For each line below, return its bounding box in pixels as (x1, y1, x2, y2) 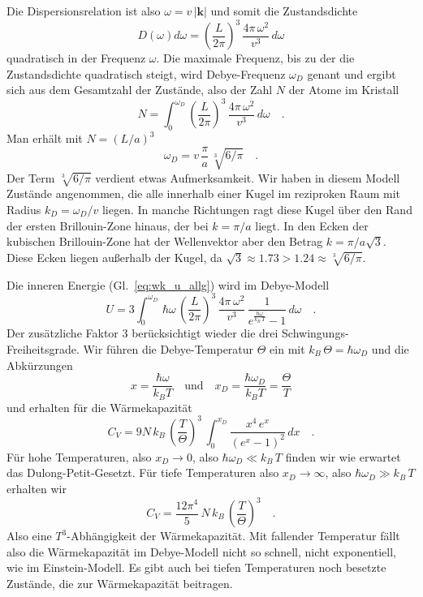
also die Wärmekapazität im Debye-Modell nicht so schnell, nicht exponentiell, (6, 543, 396, 560)
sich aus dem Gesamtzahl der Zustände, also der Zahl (6, 81, 273, 98)
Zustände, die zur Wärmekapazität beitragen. (6, 574, 233, 591)
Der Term (6, 169, 55, 186)
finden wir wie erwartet (285, 448, 401, 465)
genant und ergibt (307, 65, 396, 82)
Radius (6, 200, 41, 217)
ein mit (270, 341, 305, 358)
